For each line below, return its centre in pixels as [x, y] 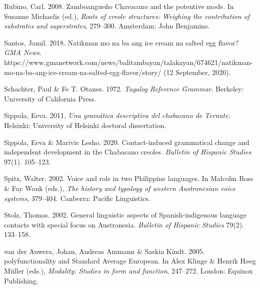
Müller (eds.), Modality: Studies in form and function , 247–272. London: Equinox [128, 271]
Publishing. [21, 280]
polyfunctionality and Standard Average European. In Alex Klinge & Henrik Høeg [130, 261]
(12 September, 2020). [197, 72]
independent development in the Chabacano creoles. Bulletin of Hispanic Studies [128, 152]
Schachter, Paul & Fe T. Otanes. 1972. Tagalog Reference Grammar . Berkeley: [124, 89]
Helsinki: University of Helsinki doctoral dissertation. [85, 125]
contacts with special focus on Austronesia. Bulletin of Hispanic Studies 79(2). [124, 224]
